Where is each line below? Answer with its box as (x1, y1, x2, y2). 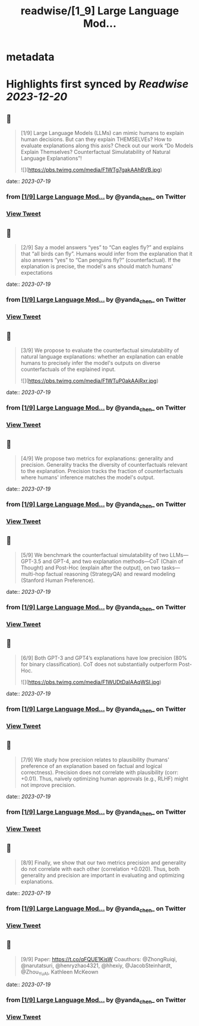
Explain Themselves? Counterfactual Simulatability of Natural (20, 149, 170, 156)
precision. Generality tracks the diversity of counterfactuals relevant (20, 461, 188, 468)
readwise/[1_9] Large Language (20, 4, 179, 18)
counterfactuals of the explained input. (20, 366, 116, 373)
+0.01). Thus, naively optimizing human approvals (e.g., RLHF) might (20, 775, 188, 782)
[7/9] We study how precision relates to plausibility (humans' (20, 756, 169, 763)
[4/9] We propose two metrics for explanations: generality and (20, 455, 174, 462)
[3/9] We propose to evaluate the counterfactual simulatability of (20, 347, 179, 354)
